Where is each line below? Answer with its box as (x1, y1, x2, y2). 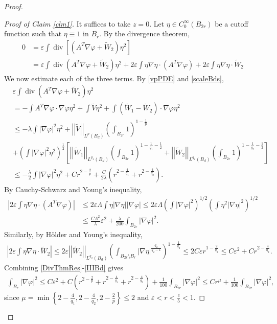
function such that (4, 28, 62, 39)
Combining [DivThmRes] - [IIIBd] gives (4, 262, 123, 273)
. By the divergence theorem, (99, 28, 190, 39)
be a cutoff (215, 18, 248, 29)
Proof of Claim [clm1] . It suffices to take (4, 18, 131, 29)
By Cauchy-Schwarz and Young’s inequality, (4, 183, 142, 194)
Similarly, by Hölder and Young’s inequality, (4, 229, 143, 240)
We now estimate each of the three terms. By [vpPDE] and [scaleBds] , (4, 73, 224, 83)
